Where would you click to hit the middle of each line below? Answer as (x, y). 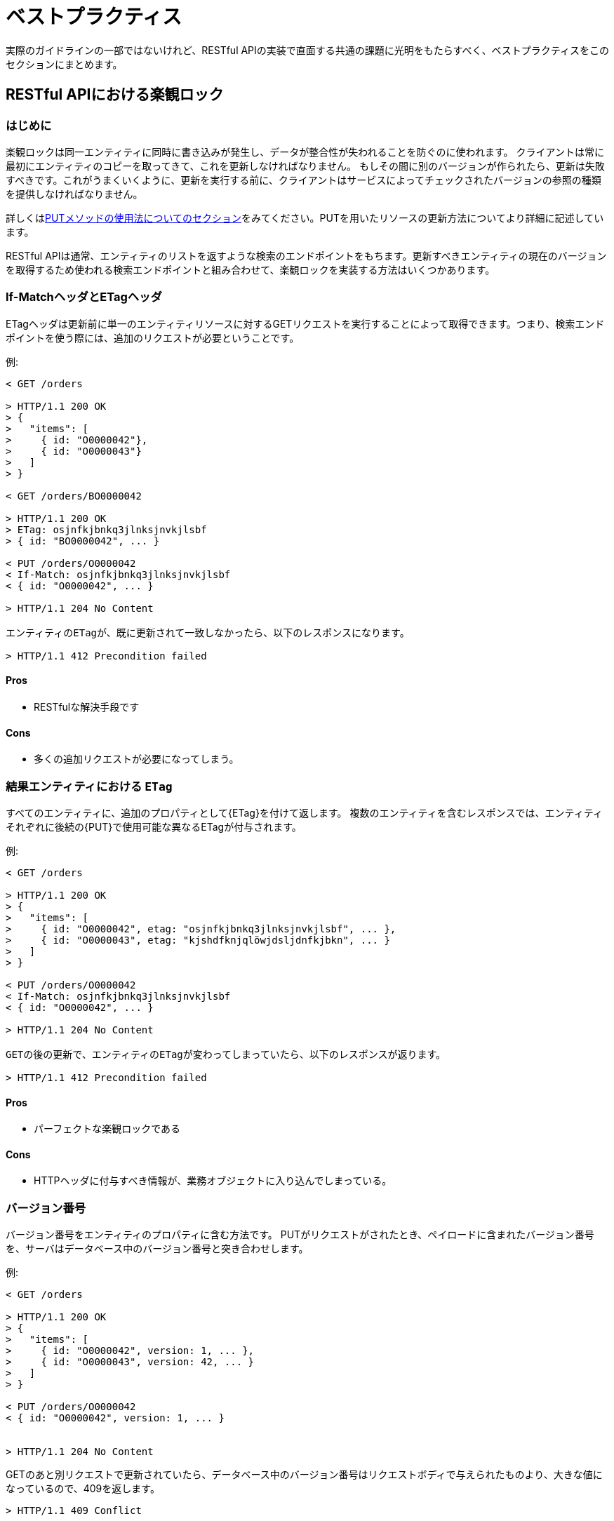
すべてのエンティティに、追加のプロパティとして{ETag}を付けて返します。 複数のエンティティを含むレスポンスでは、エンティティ (304, 812)
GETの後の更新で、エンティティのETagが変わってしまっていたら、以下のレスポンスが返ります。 (226, 1054)
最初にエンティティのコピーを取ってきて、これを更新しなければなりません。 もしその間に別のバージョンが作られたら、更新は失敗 (305, 166)
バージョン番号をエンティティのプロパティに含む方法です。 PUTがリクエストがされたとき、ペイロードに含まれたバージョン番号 (300, 1235)
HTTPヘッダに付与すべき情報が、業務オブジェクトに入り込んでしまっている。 (213, 1181)
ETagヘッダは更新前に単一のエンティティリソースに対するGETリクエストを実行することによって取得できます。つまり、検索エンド (305, 323)
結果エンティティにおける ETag (89, 786)
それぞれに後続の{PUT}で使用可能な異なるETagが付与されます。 (154, 826)
